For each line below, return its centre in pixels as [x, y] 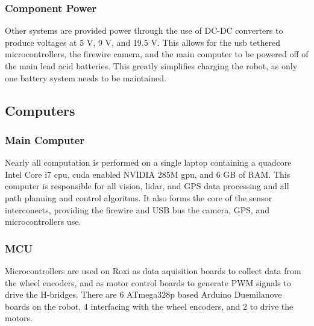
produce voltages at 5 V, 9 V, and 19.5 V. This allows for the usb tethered [143, 42]
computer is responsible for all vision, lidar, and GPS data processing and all [147, 186]
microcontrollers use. [43, 221]
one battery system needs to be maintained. [86, 77]
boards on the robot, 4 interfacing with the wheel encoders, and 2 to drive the [149, 306]
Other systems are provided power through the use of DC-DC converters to [144, 30]
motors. [19, 318]
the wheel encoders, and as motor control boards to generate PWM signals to [148, 282]
